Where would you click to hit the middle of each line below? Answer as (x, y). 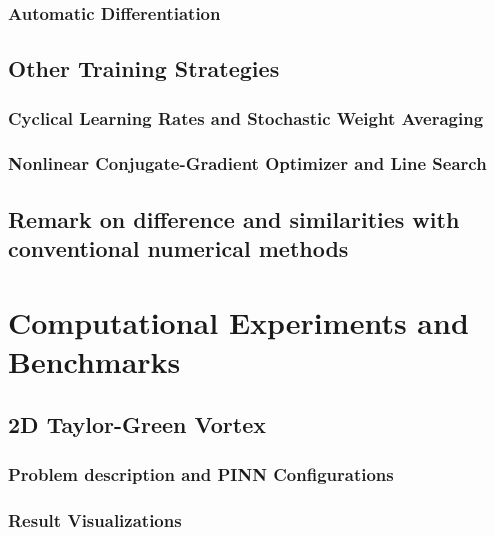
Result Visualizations (95, 519)
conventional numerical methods (178, 248)
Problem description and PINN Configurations (201, 473)
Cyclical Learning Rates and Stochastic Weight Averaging (246, 117)
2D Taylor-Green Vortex (137, 424)
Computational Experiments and (238, 321)
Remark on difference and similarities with (234, 218)
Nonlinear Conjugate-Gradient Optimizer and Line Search (247, 163)
